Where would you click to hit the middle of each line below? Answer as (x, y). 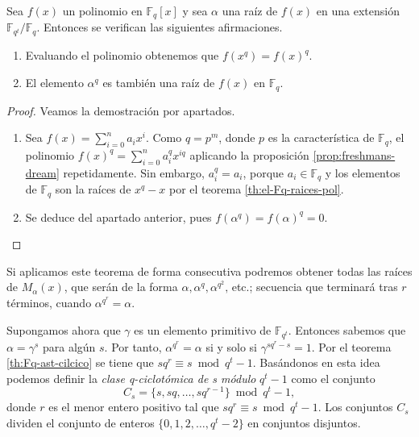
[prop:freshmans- (354, 154)
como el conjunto (333, 378)
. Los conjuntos (355, 407)
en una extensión (358, 10)
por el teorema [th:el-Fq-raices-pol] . (257, 189)
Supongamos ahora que (64, 329)
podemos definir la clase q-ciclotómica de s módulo (131, 378)
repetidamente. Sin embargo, (134, 172)
